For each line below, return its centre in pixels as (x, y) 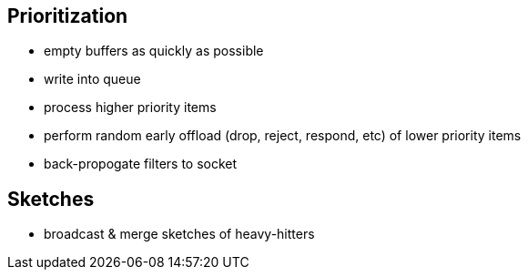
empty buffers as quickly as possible (154, 51)
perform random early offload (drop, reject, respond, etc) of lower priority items (283, 136)
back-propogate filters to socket (141, 164)
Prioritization (68, 16)
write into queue (92, 79)
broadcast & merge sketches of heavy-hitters (179, 234)
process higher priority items (130, 108)
